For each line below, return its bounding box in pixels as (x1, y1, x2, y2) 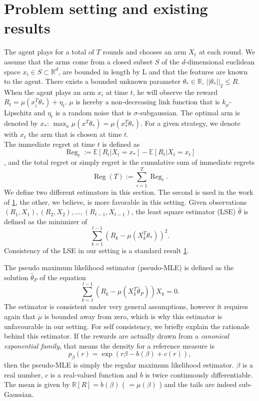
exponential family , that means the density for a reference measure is (4, 340, 214, 351)
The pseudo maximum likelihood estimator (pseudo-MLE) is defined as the (4, 262, 234, 273)
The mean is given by (4, 379, 70, 390)
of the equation (39, 272, 86, 282)
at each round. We (198, 46, 255, 57)
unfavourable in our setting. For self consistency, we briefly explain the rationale (4, 321, 249, 331)
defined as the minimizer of (4, 216, 87, 226)
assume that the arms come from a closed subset (4, 56, 153, 66)
